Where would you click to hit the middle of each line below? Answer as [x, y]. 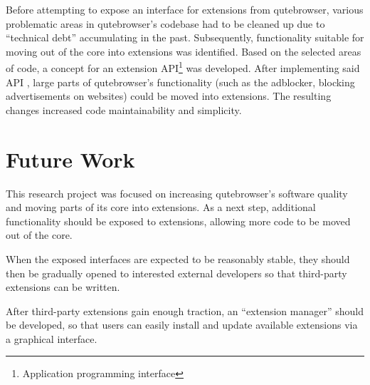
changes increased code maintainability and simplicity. [124, 109]
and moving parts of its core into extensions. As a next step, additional [161, 207]
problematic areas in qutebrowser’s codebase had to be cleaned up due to [165, 23]
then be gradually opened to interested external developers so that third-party [176, 273]
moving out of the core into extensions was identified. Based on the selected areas [184, 51]
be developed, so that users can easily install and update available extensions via [182, 325]
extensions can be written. [63, 287]
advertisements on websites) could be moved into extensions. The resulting [169, 96]
